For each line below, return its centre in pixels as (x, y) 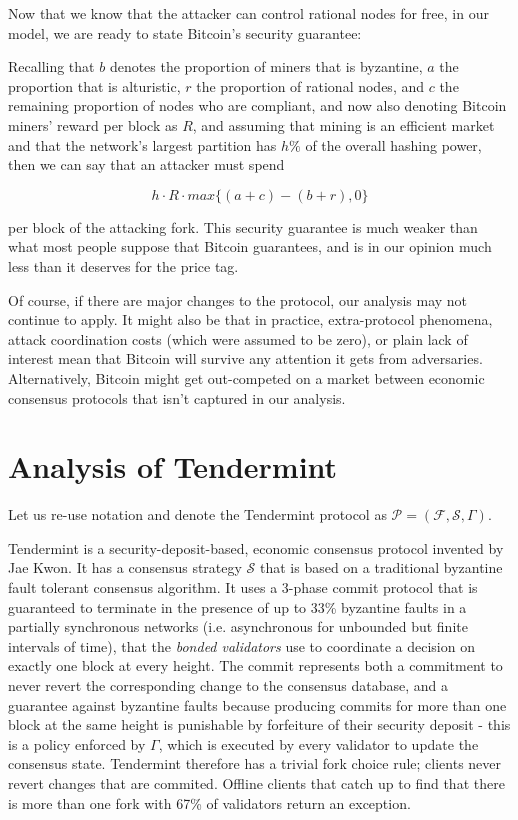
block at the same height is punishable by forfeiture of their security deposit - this (259, 724)
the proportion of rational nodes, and (310, 85)
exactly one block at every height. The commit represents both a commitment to (255, 665)
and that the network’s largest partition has (142, 144)
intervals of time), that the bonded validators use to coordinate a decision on (241, 645)
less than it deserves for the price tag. (123, 265)
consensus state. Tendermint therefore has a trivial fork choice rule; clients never (255, 763)
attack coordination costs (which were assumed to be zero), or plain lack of (238, 338)
